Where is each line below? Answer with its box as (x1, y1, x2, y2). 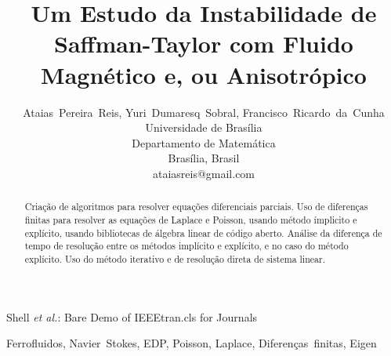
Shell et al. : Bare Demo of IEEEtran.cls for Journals (6, 308, 258, 325)
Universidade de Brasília (145, 119, 262, 136)
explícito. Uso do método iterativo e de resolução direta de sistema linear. (24, 252, 325, 265)
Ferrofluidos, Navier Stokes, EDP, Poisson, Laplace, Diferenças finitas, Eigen (6, 335, 377, 351)
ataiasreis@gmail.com (152, 165, 255, 181)
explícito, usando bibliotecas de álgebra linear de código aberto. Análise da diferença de (24, 226, 382, 239)
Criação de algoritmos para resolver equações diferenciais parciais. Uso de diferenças (24, 200, 368, 213)
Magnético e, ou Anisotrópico (41, 58, 367, 90)
